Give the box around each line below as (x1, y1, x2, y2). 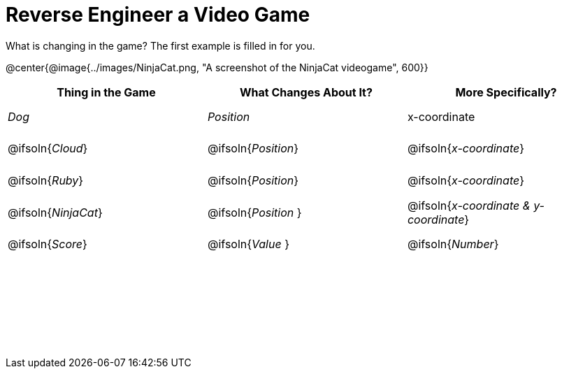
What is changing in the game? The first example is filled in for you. (6, 39, 315, 52)
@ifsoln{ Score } (8, 237, 87, 252)
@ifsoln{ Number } (407, 237, 499, 252)
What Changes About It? (240, 85, 373, 99)
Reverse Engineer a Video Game (6, 3, 310, 27)
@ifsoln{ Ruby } (8, 173, 84, 187)
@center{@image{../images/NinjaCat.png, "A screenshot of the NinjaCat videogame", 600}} (6, 61, 428, 73)
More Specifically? (455, 85, 557, 99)
